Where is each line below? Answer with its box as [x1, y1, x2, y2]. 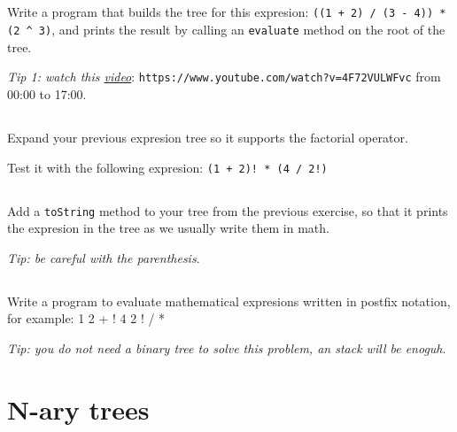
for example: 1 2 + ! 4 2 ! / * [7, 309, 166, 328]
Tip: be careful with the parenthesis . [7, 248, 200, 266]
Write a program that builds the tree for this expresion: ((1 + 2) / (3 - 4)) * [7, 3, 446, 21]
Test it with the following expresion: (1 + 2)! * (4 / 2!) [7, 158, 328, 176]
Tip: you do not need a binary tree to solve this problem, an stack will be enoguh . [7, 339, 446, 357]
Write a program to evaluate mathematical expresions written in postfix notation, [7, 291, 451, 310]
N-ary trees [7, 390, 150, 427]
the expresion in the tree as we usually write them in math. [7, 219, 329, 237]
